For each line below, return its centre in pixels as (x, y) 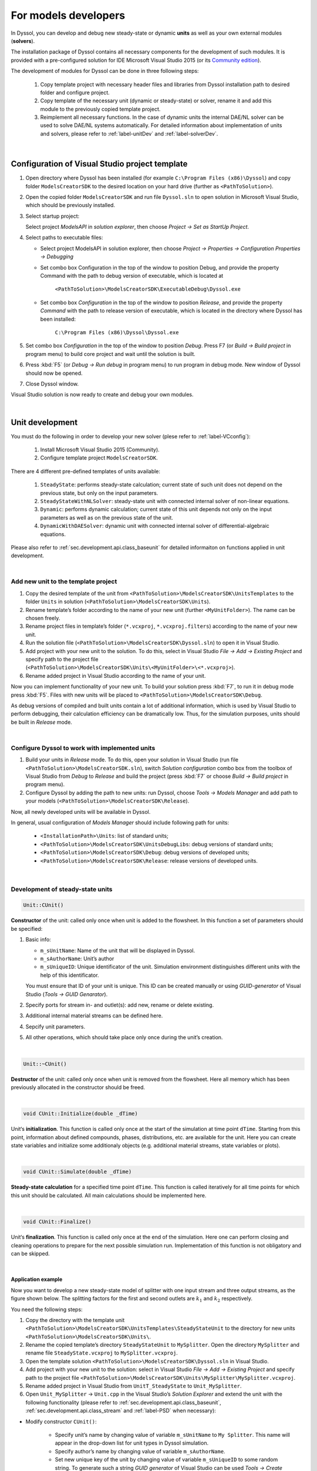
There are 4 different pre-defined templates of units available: (86, 471)
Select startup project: (53, 216)
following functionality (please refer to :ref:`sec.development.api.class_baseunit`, (123, 1402)
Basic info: (38, 940)
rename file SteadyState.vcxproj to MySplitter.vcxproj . (102, 1353)
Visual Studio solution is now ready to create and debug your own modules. (102, 395)
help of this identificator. (70, 975)
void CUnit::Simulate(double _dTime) (77, 1172)
